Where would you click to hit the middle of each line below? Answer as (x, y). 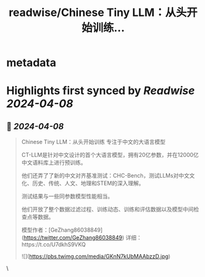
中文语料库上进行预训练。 (54, 162)
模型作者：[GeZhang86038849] (62, 230)
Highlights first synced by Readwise (101, 91)
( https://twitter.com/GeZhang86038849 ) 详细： (82, 238)
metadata (31, 63)
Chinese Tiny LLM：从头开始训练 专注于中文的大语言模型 (93, 142)
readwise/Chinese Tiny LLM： (87, 13)
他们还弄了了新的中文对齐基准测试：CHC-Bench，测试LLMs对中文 (105, 176)
